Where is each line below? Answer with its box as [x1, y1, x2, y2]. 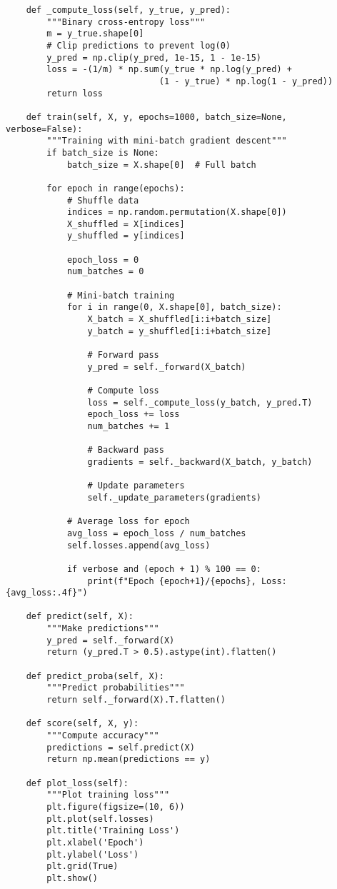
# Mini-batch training [66, 290, 175, 301]
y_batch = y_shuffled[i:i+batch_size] [87, 326, 272, 336]
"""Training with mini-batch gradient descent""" [46, 136, 287, 146]
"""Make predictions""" [46, 623, 159, 634]
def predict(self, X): [26, 611, 134, 622]
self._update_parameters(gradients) [87, 492, 261, 503]
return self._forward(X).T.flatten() [46, 695, 226, 705]
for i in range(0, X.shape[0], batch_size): [66, 302, 282, 313]
